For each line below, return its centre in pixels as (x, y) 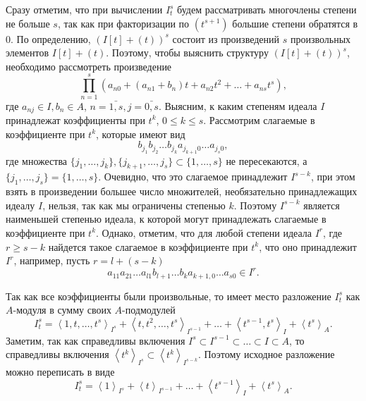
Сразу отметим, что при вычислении (84, 9)
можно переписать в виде (60, 372)
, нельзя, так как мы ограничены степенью (134, 205)
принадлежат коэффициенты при (75, 119)
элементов (28, 53)
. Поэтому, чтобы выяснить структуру (187, 53)
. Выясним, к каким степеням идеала (238, 105)
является (322, 205)
